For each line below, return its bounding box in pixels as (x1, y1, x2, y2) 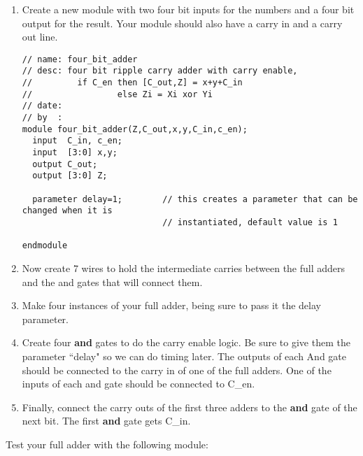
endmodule (22, 241, 68, 251)
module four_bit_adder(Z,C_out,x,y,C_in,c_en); (22, 124, 248, 134)
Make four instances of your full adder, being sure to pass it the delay (22, 298, 321, 313)
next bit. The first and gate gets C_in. (22, 413, 191, 428)
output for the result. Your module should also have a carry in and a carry (22, 15, 343, 30)
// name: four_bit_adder (22, 54, 138, 64)
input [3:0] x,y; (32, 148, 118, 158)
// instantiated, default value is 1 (162, 217, 338, 227)
